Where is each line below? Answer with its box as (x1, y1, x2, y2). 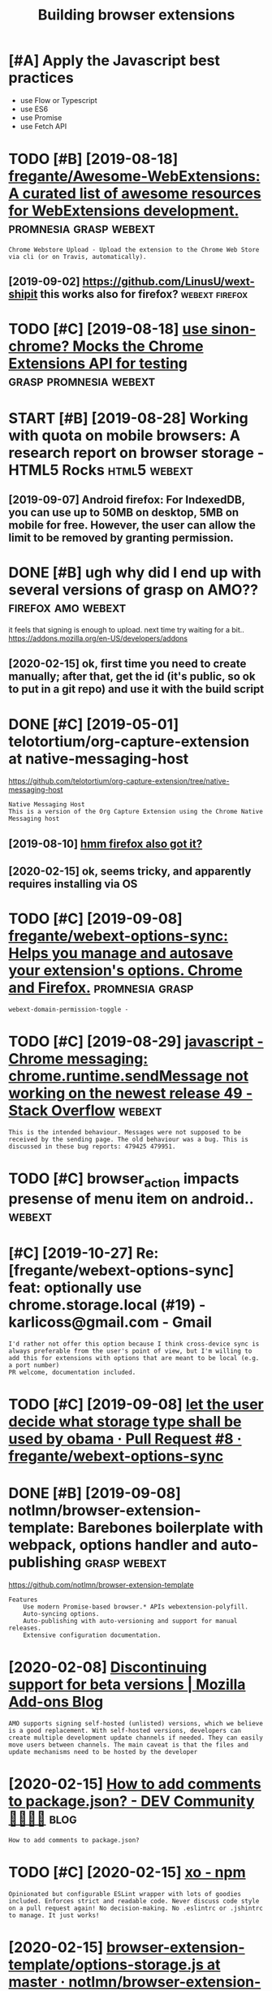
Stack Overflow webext (8, 1102, 162, 1120)
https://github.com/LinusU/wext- (82, 274, 256, 289)
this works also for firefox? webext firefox (40, 287, 248, 301)
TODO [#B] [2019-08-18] (8, 150, 179, 168)
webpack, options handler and (8, 1536, 218, 1554)
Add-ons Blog (8, 1692, 104, 1711)
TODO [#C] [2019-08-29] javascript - (8, 1033, 264, 1051)
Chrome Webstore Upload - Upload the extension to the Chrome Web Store (8, 245, 260, 253)
